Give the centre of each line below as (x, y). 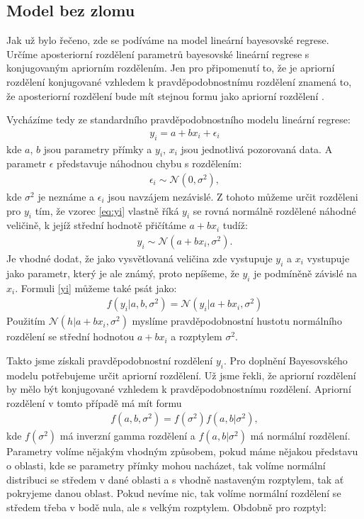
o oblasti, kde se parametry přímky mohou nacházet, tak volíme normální (166, 465)
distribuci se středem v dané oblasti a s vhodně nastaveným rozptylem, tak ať (175, 479)
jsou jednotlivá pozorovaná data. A (257, 149)
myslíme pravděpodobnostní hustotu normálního (237, 321)
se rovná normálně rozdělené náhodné (274, 210)
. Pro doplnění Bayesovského (285, 360)
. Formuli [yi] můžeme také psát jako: (96, 288)
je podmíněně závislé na (306, 273)
